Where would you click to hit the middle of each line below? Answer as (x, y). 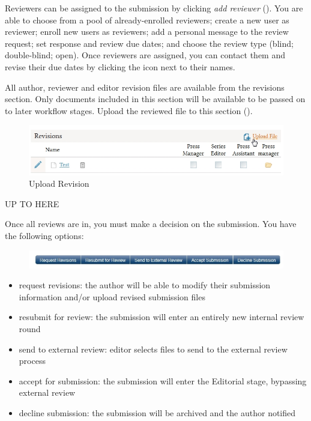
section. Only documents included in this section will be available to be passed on (155, 99)
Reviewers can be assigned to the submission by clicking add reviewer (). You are (154, 8)
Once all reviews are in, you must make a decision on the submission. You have (151, 224)
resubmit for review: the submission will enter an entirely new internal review (162, 317)
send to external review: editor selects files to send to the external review (153, 349)
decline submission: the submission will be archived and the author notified (157, 413)
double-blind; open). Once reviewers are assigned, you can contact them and (145, 55)
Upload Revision (59, 183)
